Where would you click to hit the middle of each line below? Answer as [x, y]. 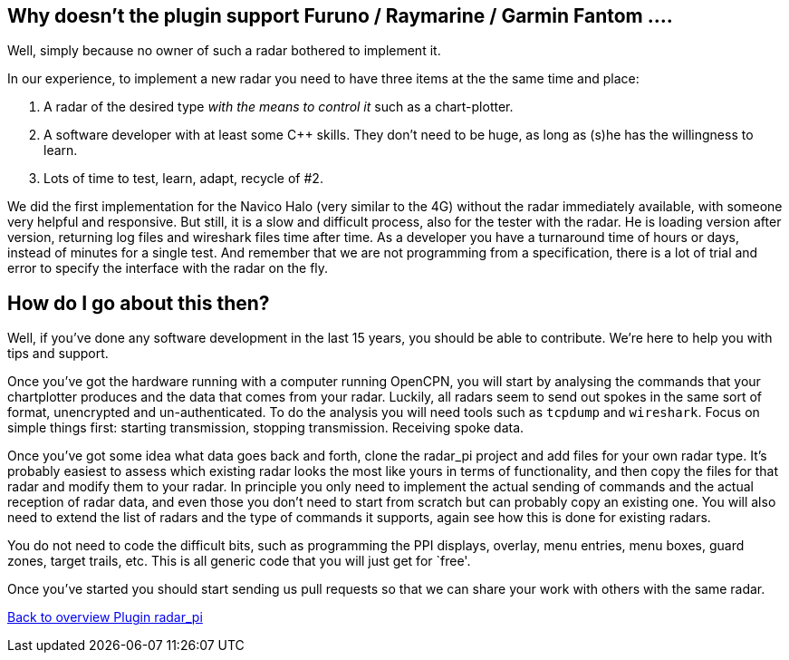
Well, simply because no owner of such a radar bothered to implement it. [224, 51]
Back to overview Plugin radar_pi [105, 617]
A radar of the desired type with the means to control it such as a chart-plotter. [279, 107]
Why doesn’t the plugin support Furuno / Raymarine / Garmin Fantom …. [340, 16]
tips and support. [58, 354]
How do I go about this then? [139, 303]
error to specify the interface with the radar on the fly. [168, 268]
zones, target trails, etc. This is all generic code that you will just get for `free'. [239, 561]
